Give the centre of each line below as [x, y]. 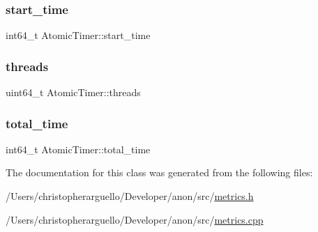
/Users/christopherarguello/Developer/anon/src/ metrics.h [130, 196]
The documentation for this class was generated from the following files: [159, 172]
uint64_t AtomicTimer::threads [73, 92]
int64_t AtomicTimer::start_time [78, 35]
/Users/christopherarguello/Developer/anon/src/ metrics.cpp [135, 219]
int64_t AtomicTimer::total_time [78, 149]
